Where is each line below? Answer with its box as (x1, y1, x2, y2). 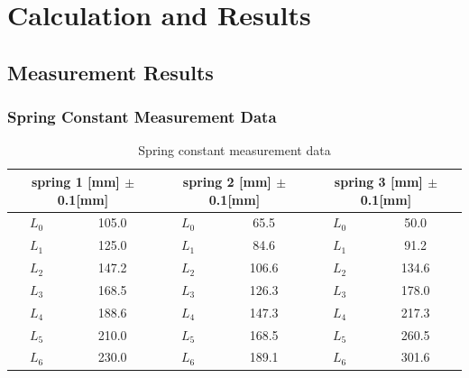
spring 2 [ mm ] (182, 171, 271, 190)
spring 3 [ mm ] (334, 171, 423, 190)
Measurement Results (7, 58, 214, 86)
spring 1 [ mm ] (31, 171, 120, 190)
